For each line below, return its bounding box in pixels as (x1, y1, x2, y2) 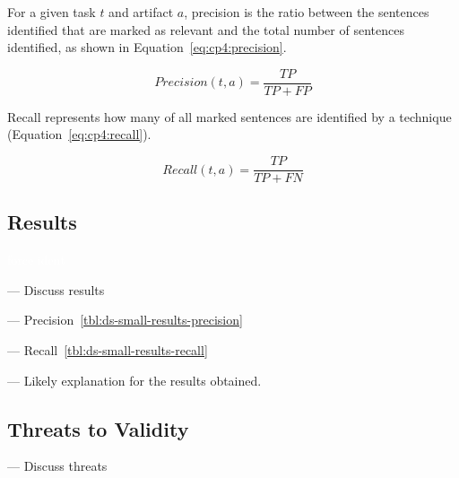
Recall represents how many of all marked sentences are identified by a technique (7, 107, 452, 126)
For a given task (7, 3, 96, 21)
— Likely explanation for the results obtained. (7, 370, 262, 389)
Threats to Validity (7, 414, 189, 442)
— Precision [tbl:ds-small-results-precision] (7, 310, 243, 329)
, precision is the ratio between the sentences (184, 3, 429, 21)
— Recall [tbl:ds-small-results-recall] (7, 341, 208, 360)
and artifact (108, 3, 174, 21)
